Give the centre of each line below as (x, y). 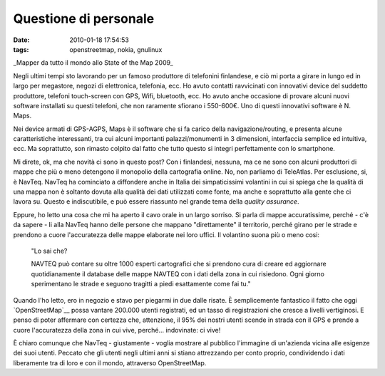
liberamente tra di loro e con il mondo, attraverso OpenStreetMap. (110, 362)
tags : (21, 49)
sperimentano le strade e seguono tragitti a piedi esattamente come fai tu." (141, 284)
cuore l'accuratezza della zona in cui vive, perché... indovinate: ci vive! (117, 330)
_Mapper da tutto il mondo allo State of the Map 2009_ (93, 63)
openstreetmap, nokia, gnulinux (116, 49)
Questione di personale (84, 19)
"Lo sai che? (49, 251)
